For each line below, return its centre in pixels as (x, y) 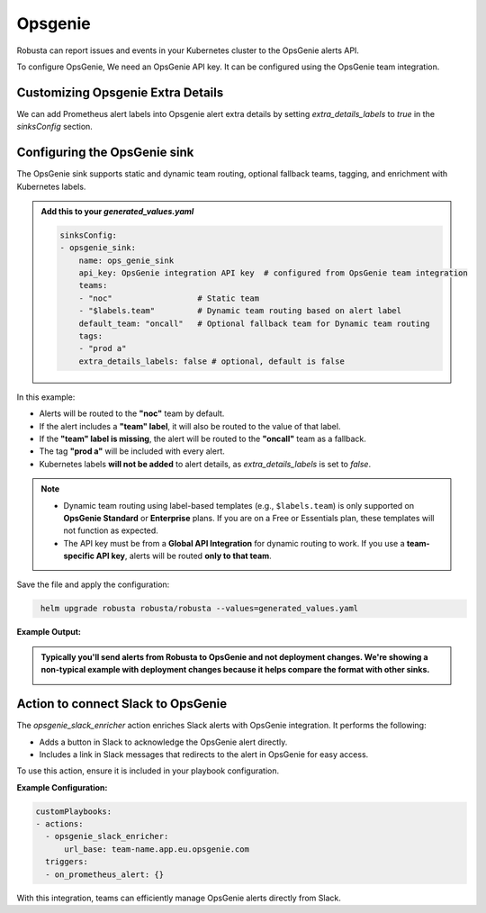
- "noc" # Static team (169, 298)
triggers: (67, 862)
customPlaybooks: (74, 811)
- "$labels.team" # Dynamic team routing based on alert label (240, 311)
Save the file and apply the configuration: (93, 584)
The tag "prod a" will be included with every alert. (132, 451)
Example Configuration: (62, 787)
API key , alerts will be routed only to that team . (184, 556)
